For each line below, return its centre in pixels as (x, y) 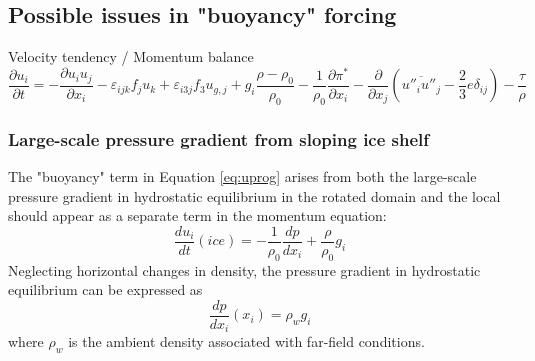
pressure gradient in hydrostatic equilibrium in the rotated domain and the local (254, 195)
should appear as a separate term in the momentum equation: (197, 215)
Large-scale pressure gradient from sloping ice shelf (219, 138)
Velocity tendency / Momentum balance (131, 56)
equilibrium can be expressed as (105, 289)
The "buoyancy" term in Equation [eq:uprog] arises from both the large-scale (242, 175)
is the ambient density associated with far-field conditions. (246, 341)
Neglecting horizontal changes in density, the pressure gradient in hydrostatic (244, 269)
